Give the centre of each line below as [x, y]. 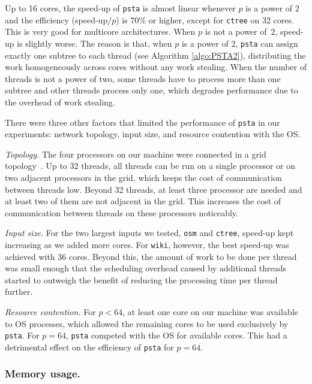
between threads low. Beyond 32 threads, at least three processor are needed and [154, 189]
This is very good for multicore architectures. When [100, 31]
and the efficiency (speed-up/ [58, 19]
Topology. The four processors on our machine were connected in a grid [136, 154]
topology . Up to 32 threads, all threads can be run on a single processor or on [150, 166]
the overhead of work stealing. [60, 102]
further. [19, 291]
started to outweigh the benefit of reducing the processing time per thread [141, 279]
